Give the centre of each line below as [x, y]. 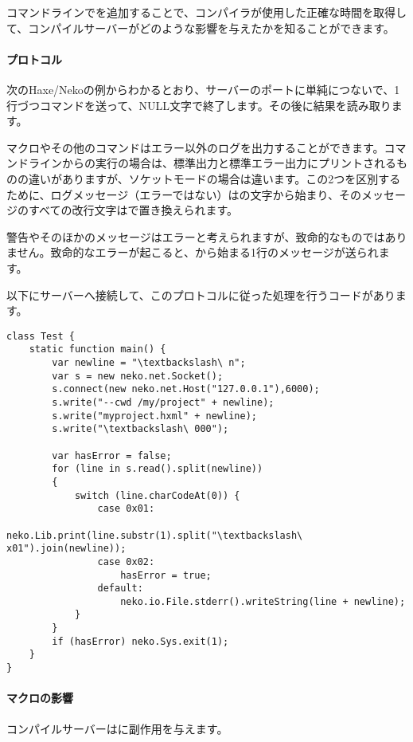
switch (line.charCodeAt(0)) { [157, 495]
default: [120, 589]
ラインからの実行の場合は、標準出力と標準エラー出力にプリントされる [212, 163]
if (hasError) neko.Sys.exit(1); [140, 641]
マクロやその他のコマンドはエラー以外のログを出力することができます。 [195, 147]
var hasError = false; [112, 455]
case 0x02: [126, 561]
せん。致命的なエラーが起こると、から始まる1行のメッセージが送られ [198, 252]
